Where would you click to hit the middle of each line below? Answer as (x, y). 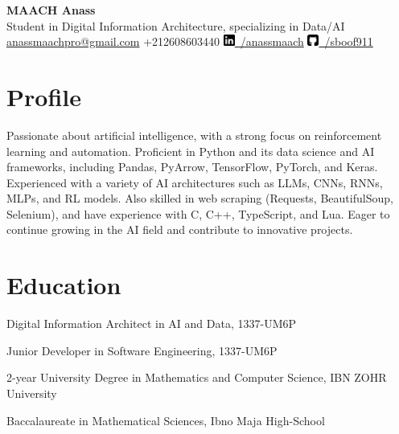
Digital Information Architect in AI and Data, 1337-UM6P (152, 323)
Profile (44, 96)
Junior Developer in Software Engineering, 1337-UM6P (142, 350)
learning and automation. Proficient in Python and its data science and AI (191, 151)
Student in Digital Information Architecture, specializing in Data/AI (176, 25)
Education (64, 285)
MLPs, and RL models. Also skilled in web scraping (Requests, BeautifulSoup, (200, 198)
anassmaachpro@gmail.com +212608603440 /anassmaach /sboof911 (190, 41)
